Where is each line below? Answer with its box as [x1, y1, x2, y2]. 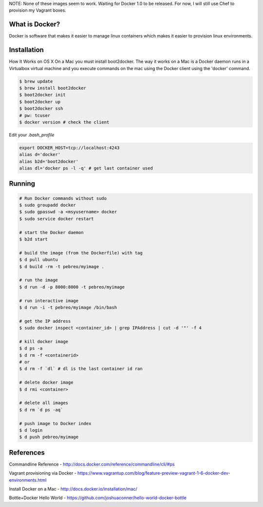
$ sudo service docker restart [19, 216, 94, 221]
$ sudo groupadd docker [19, 202, 76, 208]
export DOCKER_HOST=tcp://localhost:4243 [19, 145, 120, 151]
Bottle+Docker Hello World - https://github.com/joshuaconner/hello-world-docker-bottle [9, 495, 187, 501]
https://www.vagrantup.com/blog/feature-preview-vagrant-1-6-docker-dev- [77, 470, 230, 476]
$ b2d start [19, 236, 48, 242]
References [9, 448, 45, 457]
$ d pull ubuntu [19, 257, 58, 263]
